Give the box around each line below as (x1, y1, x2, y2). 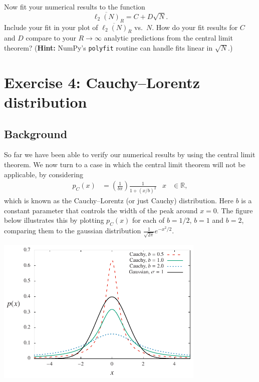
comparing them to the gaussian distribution (4, 225, 141, 236)
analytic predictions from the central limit (104, 33, 233, 43)
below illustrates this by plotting (4, 215, 104, 225)
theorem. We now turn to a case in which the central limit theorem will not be (4, 159, 245, 170)
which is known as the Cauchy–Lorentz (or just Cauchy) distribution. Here (4, 195, 233, 206)
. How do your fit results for (152, 22, 238, 32)
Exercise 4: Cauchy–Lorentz (4, 72, 200, 92)
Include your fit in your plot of (4, 22, 98, 32)
